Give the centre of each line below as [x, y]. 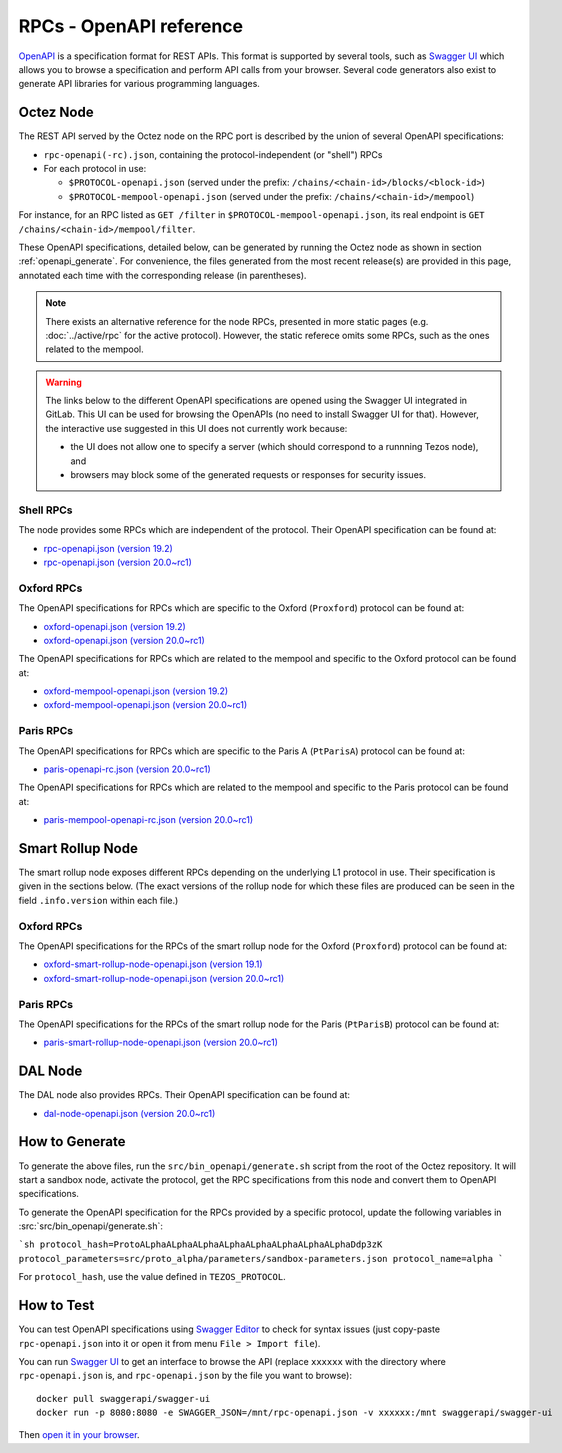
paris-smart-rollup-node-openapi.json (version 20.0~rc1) [161, 1042]
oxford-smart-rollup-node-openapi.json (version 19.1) [153, 964]
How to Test [56, 1305]
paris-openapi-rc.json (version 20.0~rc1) [127, 769]
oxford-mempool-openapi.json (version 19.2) [136, 691]
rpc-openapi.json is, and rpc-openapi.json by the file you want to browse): [185, 1376]
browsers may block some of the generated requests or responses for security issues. [248, 475]
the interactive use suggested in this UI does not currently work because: [196, 428]
